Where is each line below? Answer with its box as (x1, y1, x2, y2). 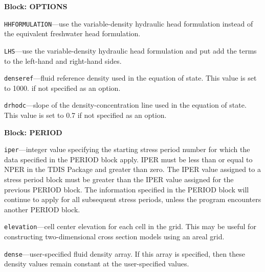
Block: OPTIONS (4, 1, 68, 11)
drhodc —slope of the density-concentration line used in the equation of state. (4, 100, 247, 110)
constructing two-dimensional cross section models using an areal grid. (4, 231, 225, 242)
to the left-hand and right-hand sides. (4, 55, 122, 66)
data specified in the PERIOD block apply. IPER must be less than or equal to (4, 154, 253, 164)
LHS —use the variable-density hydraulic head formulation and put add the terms (4, 45, 257, 56)
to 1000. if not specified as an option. (4, 82, 121, 93)
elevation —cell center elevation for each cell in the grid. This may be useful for (4, 221, 256, 232)
